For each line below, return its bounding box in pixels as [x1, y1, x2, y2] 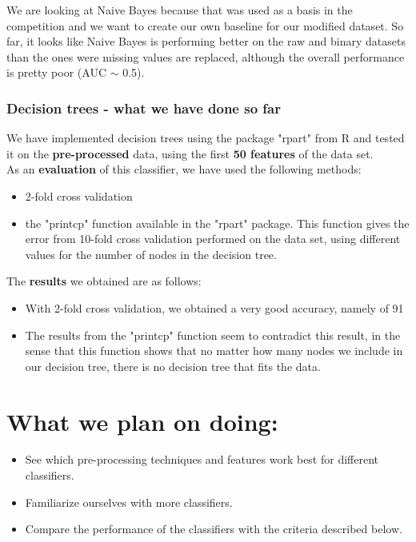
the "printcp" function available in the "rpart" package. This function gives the [25, 214, 410, 231]
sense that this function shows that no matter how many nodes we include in [25, 342, 403, 359]
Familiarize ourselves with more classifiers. [25, 493, 233, 510]
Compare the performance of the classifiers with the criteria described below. [25, 520, 402, 537]
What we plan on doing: [6, 405, 278, 437]
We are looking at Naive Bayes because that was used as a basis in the [6, 2, 353, 18]
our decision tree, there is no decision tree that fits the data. [25, 357, 321, 374]
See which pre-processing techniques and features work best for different [25, 451, 379, 468]
